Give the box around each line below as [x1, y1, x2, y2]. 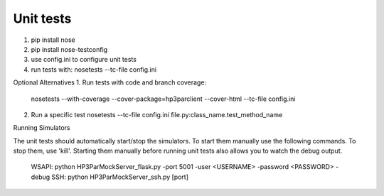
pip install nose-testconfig [31, 45, 108, 53]
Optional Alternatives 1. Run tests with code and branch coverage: [13, 78, 206, 87]
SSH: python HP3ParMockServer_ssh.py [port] [51, 173, 188, 181]
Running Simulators [13, 124, 70, 132]
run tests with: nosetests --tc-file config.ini [31, 65, 156, 74]
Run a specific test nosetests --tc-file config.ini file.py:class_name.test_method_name [31, 110, 283, 119]
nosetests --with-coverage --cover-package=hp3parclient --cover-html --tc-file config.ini [31, 94, 296, 103]
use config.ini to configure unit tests [31, 55, 137, 64]
